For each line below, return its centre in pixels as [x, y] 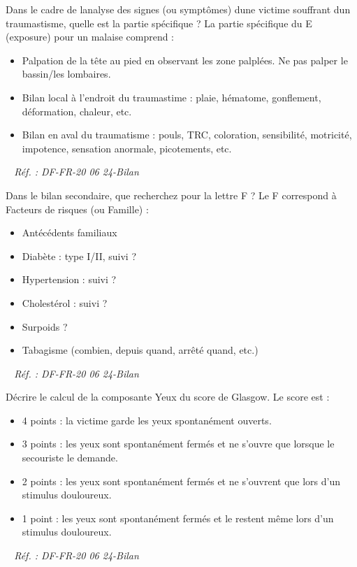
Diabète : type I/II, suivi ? [79, 256]
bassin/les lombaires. [66, 74]
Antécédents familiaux [70, 232]
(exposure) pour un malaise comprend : [90, 37]
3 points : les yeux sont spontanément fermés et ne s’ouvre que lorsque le [178, 444]
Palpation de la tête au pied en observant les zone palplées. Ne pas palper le [185, 60]
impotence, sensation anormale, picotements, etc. [127, 148]
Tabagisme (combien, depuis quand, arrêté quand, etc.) [140, 350]
